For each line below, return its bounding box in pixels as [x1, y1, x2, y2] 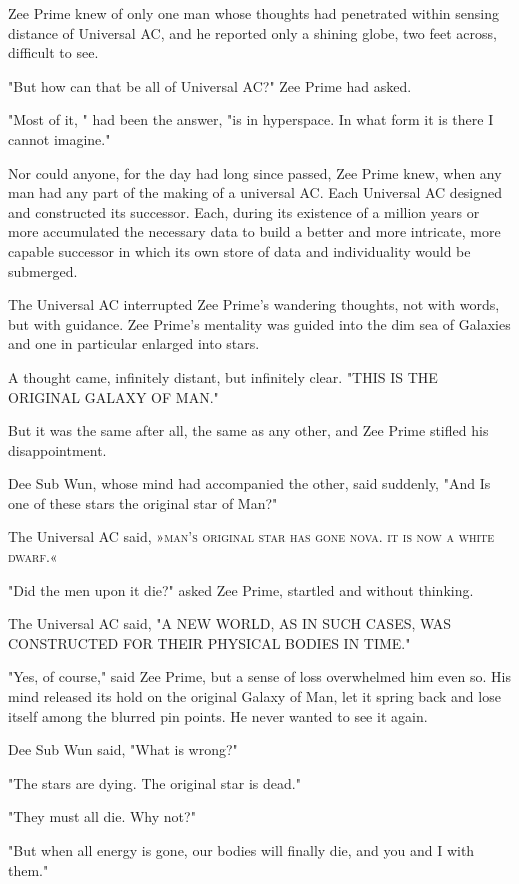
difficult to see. [8, 42, 99, 63]
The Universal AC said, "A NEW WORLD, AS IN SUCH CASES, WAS [8, 613, 452, 634]
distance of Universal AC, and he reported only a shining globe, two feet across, [8, 22, 497, 43]
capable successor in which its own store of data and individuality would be [8, 240, 471, 261]
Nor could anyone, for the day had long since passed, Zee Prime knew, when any [8, 162, 502, 183]
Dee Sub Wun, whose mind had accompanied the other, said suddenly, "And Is [8, 473, 491, 494]
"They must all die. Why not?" [8, 806, 196, 827]
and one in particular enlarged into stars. [8, 333, 260, 354]
